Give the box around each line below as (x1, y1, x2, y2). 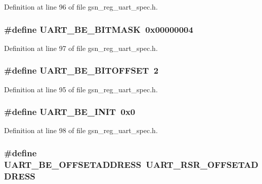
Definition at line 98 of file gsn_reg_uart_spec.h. (4, 125, 158, 136)
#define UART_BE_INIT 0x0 (4, 105, 136, 118)
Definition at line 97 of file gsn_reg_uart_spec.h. (4, 42, 158, 53)
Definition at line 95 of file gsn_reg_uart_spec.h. (4, 84, 158, 94)
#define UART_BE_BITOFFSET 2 (4, 64, 159, 77)
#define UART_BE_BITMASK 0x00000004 (4, 23, 193, 35)
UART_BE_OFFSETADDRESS (4, 158, 142, 170)
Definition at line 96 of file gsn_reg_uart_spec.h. (4, 2, 158, 12)
